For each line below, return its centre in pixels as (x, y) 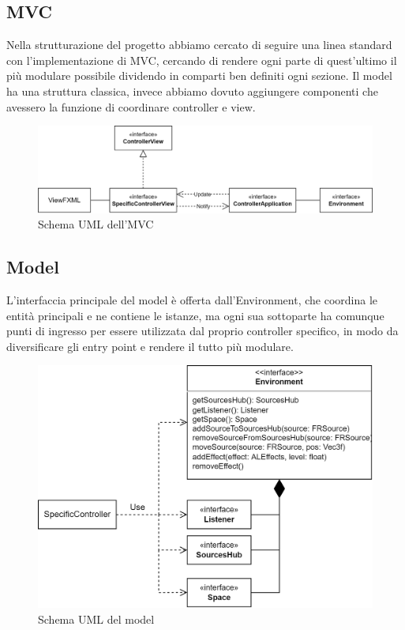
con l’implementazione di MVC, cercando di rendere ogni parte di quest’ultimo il (202, 60)
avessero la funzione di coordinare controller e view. (131, 106)
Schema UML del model (96, 619)
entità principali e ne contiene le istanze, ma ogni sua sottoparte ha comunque (195, 315)
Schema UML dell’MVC (96, 224)
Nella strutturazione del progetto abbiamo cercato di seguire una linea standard (199, 45)
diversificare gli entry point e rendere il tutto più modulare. (150, 346)
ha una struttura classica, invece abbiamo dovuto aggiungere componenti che (192, 91)
